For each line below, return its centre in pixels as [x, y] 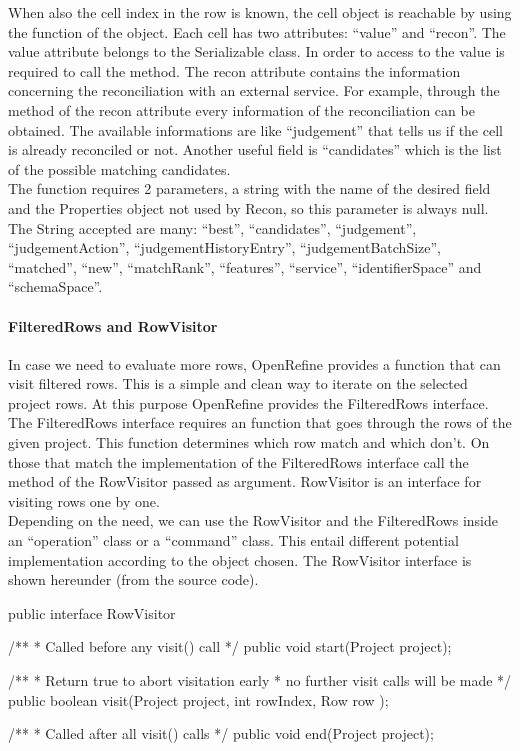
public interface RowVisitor [92, 612]
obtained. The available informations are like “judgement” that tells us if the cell [255, 129]
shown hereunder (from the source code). [133, 579]
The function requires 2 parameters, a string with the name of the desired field [249, 188]
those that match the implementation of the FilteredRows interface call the [238, 461]
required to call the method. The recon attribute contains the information [234, 70]
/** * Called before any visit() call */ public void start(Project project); [230, 646]
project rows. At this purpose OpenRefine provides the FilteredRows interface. [248, 402]
